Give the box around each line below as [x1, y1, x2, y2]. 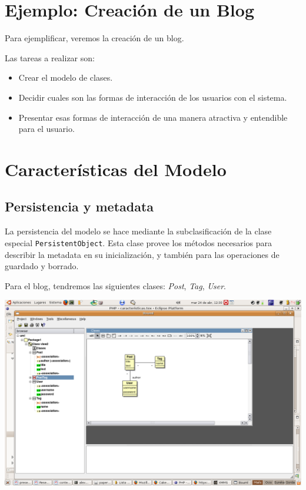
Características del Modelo [5, 157, 227, 181]
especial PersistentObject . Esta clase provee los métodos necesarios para [5, 236, 272, 249]
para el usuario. [18, 122, 75, 135]
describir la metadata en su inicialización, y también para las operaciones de [5, 248, 280, 260]
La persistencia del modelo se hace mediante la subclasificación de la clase [5, 225, 272, 237]
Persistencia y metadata [5, 197, 154, 216]
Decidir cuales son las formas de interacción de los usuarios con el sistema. [18, 91, 287, 103]
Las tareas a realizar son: [5, 51, 95, 64]
